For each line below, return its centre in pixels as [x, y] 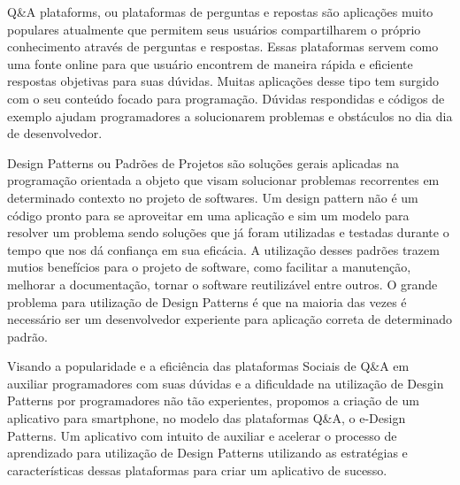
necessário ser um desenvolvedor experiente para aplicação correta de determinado [230, 319]
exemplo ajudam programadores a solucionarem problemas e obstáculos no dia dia [230, 115]
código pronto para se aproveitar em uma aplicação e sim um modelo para [208, 215]
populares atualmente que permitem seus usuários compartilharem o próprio [214, 29]
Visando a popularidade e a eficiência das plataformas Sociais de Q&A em [208, 366]
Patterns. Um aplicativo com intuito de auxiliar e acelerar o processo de [202, 435]
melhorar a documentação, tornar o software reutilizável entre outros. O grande [222, 284]
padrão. [27, 336]
